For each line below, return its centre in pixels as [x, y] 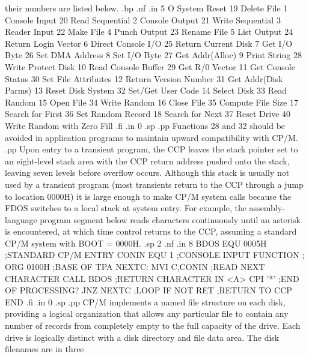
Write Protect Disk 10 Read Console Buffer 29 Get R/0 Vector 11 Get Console [150, 66]
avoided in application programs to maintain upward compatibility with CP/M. [151, 137]
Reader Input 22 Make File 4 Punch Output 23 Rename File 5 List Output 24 [149, 31]
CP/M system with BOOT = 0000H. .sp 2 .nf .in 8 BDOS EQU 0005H [136, 243]
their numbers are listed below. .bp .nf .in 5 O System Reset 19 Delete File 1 [146, 8]
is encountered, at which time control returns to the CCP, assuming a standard [151, 231]
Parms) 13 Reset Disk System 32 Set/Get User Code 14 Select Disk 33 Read [146, 90]
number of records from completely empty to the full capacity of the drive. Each [153, 325]
